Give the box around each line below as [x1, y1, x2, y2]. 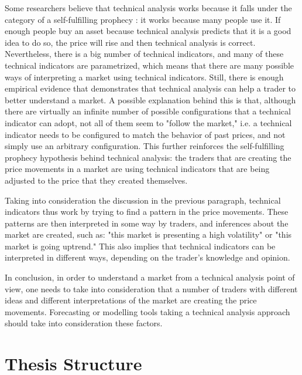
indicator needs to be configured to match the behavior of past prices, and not [5, 128, 286, 140]
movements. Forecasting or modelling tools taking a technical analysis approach [5, 305, 290, 317]
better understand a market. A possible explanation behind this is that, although [5, 93, 296, 106]
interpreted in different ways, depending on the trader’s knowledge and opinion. [5, 251, 290, 263]
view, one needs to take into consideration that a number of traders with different [5, 282, 298, 295]
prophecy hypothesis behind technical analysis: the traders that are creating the [5, 151, 291, 163]
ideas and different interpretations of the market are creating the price [5, 294, 257, 306]
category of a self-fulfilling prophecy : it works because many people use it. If [5, 13, 281, 25]
